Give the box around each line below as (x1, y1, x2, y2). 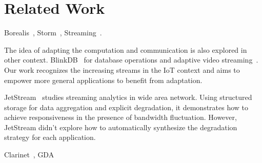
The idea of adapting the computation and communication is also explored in (4, 44, 247, 55)
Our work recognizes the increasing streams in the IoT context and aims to (4, 64, 240, 75)
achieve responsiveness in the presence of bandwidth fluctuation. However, (4, 112, 237, 123)
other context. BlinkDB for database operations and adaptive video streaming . (4, 54, 258, 65)
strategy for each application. (4, 132, 96, 142)
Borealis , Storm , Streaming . (4, 27, 102, 38)
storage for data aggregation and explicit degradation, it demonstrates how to (4, 101, 249, 112)
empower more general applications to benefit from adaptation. (4, 74, 203, 85)
